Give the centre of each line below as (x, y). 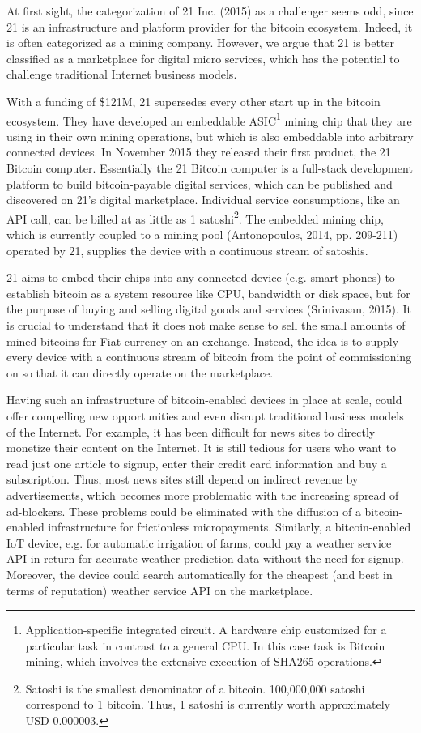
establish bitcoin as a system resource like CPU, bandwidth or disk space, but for (208, 293)
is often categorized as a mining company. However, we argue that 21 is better (201, 43)
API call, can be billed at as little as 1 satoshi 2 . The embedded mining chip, (196, 217)
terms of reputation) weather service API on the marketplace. (160, 590)
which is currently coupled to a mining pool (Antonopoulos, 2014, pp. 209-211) (202, 234)
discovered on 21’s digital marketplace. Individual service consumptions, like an (203, 200)
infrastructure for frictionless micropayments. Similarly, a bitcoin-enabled (230, 527)
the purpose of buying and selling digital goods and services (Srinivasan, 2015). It (209, 309)
